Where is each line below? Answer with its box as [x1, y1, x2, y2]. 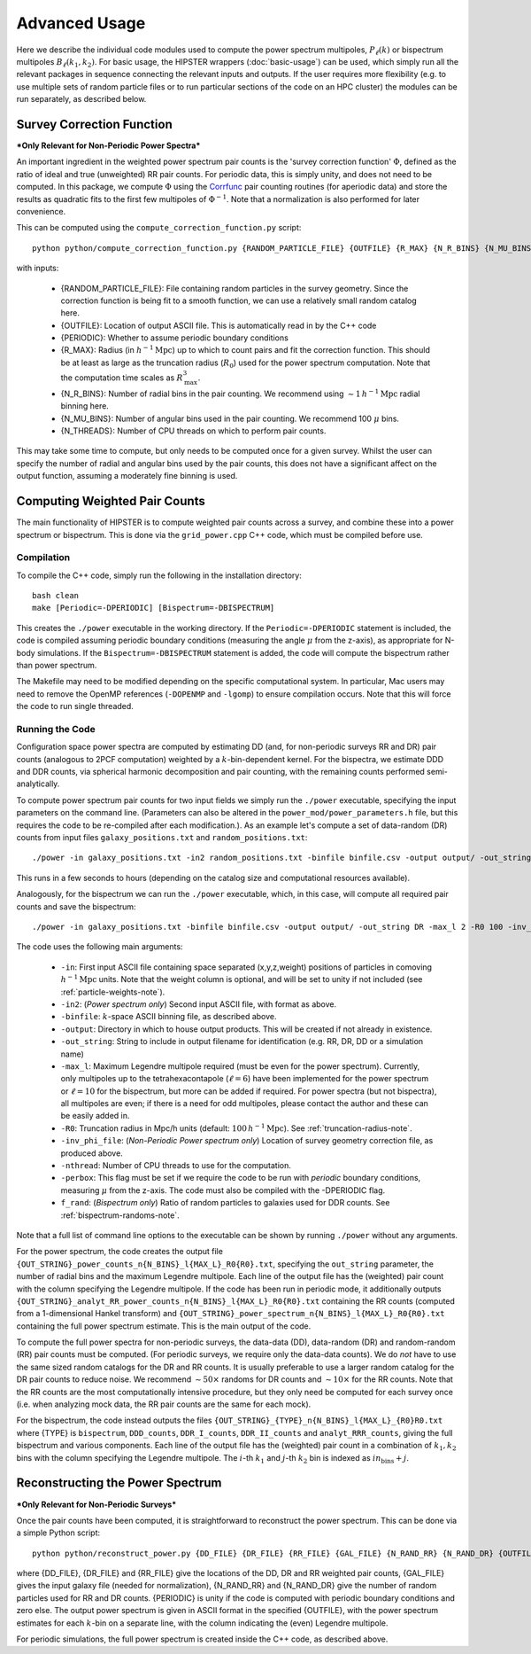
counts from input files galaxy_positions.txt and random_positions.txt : [16, 832, 308, 843]
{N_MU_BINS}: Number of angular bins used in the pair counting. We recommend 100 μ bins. [60, 413, 400, 424]
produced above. [60, 1148, 123, 1159]
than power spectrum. [16, 659, 97, 670]
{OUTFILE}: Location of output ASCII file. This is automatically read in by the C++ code [60, 320, 377, 331]
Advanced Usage [16, 13, 146, 33]
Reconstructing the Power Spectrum [16, 1476, 222, 1491]
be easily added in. [60, 1111, 130, 1121]
